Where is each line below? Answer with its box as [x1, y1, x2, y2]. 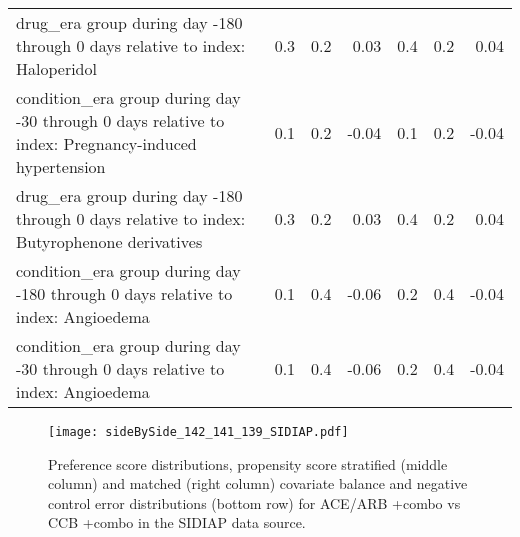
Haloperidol [16, 57, 97, 80]
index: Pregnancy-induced [16, 132, 197, 155]
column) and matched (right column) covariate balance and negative [48, 473, 468, 494]
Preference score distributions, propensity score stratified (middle [48, 453, 448, 474]
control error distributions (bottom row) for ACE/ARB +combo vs [48, 492, 461, 513]
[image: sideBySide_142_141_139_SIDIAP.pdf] [48, 425, 349, 439]
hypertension [16, 155, 106, 178]
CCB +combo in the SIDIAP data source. [48, 512, 306, 533]
